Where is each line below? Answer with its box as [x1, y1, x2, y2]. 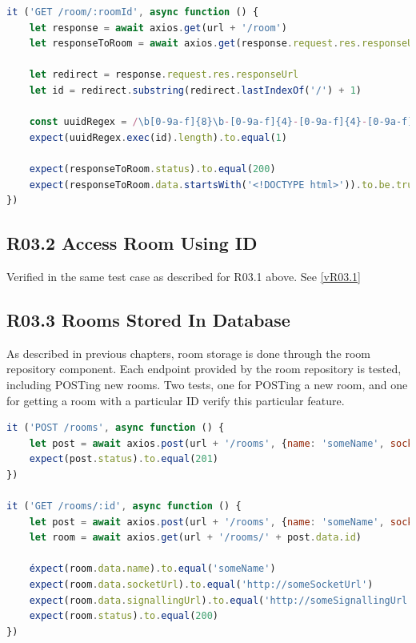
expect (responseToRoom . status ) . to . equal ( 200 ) [29, 163, 276, 175]
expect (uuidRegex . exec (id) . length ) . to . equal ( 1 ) [29, 131, 287, 143]
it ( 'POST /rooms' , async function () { [6, 422, 225, 434]
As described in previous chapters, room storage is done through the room [6, 344, 370, 361]
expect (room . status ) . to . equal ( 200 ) [29, 610, 218, 622]
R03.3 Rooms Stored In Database [6, 307, 290, 332]
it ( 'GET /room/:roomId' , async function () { [6, 6, 259, 18]
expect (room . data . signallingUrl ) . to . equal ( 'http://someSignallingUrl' [29, 594, 414, 606]
